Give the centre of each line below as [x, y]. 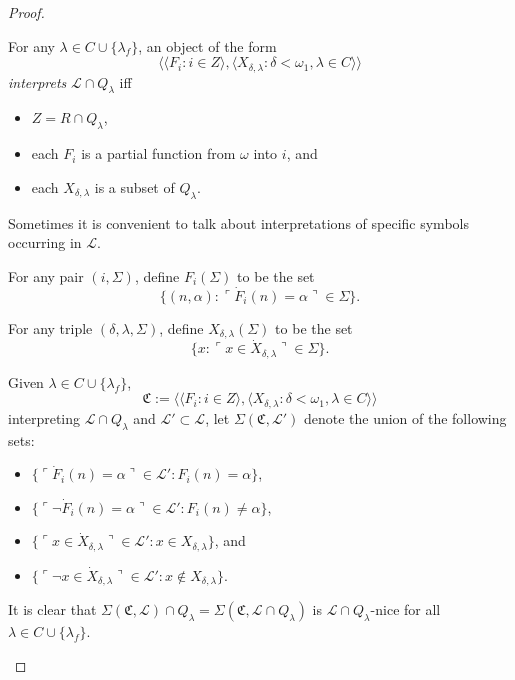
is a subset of [134, 186]
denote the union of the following [405, 417]
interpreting [44, 417]
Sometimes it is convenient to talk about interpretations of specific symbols [238, 222]
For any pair [46, 275]
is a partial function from [158, 153]
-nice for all [405, 609]
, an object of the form [207, 45]
